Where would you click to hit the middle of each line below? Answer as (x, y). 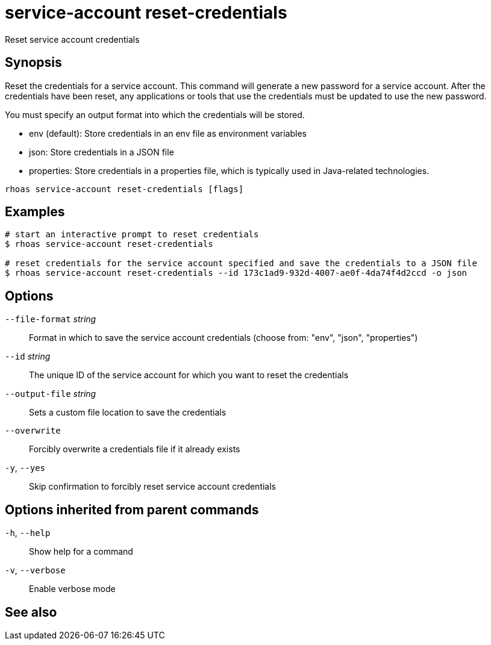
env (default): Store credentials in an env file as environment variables (168, 133)
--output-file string (51, 394)
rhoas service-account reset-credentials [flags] (124, 189)
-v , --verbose (35, 570)
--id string (28, 357)
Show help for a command (81, 552)
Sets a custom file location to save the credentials (128, 413)
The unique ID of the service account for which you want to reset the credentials (189, 375)
